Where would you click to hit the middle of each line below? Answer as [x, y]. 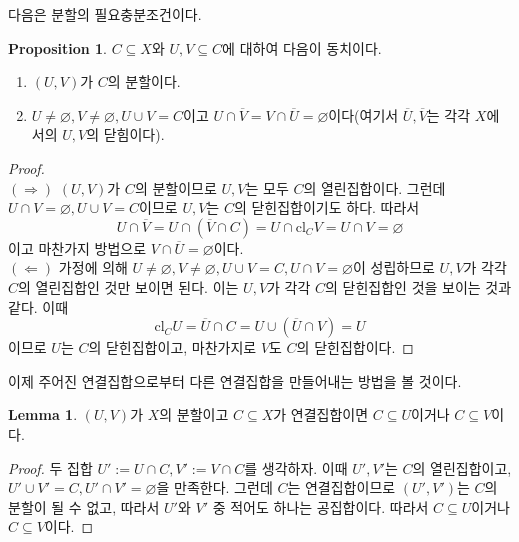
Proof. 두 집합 [50, 467]
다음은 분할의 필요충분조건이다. [105, 14]
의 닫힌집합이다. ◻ [355, 347]
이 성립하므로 [393, 267]
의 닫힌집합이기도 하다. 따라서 [326, 207]
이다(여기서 [363, 114]
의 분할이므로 [175, 187]
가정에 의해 [93, 267]
